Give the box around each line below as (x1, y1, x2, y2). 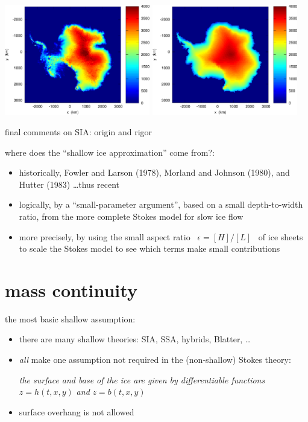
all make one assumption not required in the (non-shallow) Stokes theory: (19, 353, 291, 365)
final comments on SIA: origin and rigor (5, 125, 152, 138)
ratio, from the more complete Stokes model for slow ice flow (19, 209, 244, 222)
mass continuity (5, 277, 137, 302)
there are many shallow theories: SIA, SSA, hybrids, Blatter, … (19, 333, 251, 345)
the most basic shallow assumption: (5, 312, 136, 325)
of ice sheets (258, 230, 303, 243)
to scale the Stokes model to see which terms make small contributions (19, 242, 280, 255)
